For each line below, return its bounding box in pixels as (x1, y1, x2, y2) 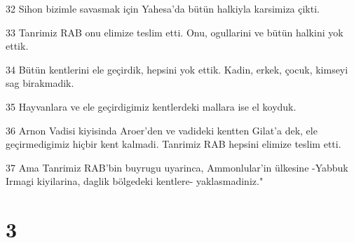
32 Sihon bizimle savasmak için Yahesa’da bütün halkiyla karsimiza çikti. (6, 1, 320, 15)
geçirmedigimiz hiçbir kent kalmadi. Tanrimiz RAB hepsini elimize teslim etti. (6, 137, 341, 151)
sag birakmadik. (6, 76, 74, 90)
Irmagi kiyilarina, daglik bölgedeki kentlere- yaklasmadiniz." (6, 174, 264, 188)
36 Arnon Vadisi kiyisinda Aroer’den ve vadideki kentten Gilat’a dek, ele (6, 123, 318, 137)
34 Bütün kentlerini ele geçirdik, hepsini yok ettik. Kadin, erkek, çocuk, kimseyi (6, 62, 348, 76)
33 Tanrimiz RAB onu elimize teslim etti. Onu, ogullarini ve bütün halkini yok (6, 25, 343, 39)
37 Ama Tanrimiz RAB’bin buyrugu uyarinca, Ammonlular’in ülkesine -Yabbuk (6, 160, 348, 174)
